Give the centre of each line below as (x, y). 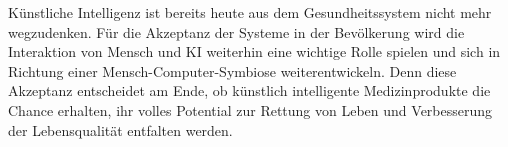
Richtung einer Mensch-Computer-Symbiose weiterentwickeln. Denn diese (232, 70)
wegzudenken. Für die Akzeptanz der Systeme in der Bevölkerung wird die (236, 31)
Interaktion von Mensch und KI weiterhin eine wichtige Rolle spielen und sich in (254, 51)
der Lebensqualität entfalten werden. (120, 129)
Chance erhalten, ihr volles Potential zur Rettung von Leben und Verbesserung (250, 109)
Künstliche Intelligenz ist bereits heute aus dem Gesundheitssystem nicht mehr (250, 12)
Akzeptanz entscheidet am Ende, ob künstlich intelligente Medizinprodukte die (249, 90)
